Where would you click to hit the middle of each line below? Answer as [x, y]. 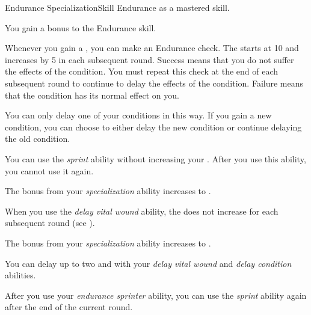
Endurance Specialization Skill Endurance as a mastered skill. [117, 7]
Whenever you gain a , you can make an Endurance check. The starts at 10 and [152, 48]
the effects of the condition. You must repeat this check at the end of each [142, 71]
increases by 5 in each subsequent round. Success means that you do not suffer [149, 59]
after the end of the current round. [69, 307]
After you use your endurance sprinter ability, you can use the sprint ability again [156, 295]
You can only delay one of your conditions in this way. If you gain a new [138, 115]
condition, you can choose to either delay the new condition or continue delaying [153, 127]
